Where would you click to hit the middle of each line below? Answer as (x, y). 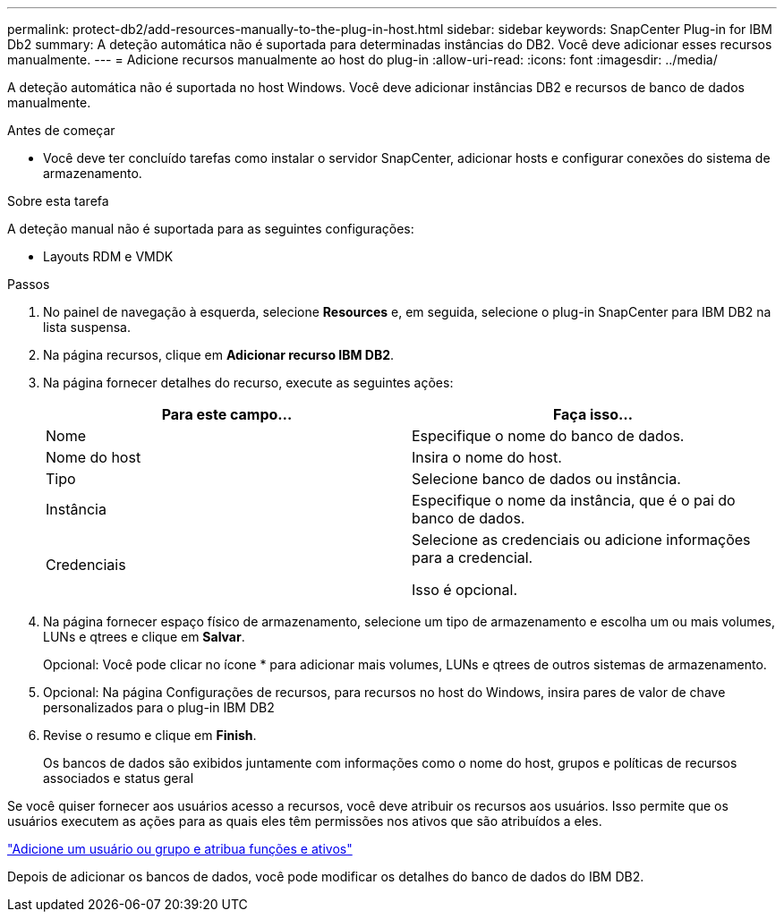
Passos (29, 284)
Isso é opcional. (465, 590)
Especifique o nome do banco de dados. (548, 436)
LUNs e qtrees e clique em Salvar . (144, 637)
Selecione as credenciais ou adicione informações (581, 540)
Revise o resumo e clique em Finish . (150, 735)
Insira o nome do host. (487, 457)
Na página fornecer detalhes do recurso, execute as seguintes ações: (248, 383)
